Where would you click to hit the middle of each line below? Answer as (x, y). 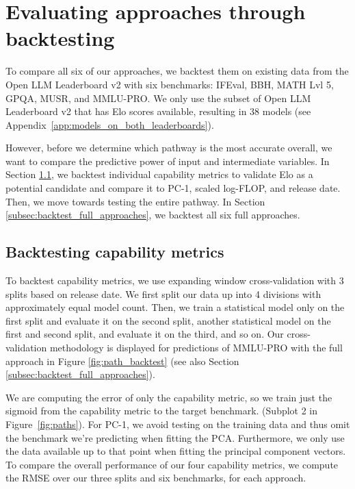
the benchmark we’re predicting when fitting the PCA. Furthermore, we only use (175, 437)
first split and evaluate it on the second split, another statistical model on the (168, 320)
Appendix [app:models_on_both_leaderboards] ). (110, 124)
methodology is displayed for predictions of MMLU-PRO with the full (196, 348)
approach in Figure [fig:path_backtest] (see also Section (122, 361)
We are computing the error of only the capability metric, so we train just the (169, 397)
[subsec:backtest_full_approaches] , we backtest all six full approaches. (153, 215)
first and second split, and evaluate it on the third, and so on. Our (145, 334)
